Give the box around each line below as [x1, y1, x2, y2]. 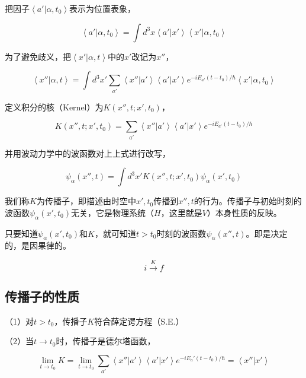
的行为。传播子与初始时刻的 [194, 195, 302, 207]
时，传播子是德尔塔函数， [56, 335, 156, 347]
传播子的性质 [5, 287, 79, 306]
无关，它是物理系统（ [71, 206, 154, 218]
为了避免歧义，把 [5, 50, 71, 62]
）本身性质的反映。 [207, 206, 282, 218]
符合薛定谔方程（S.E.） [94, 315, 184, 327]
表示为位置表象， [69, 2, 136, 14]
